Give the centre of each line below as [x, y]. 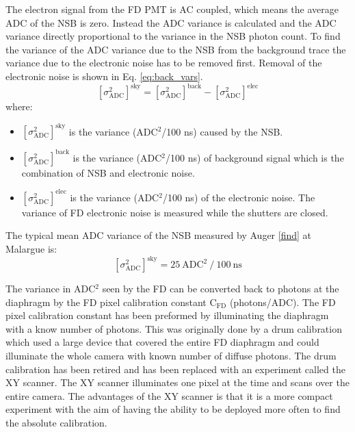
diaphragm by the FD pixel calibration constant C [111, 302]
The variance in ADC [51, 289]
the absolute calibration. [56, 422]
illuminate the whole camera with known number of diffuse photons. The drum [171, 355]
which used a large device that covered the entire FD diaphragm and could [162, 342]
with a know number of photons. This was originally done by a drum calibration [174, 328]
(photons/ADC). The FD [282, 302]
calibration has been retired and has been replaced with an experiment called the [175, 369]
